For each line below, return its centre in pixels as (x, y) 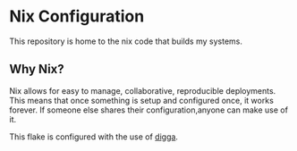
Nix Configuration (77, 17)
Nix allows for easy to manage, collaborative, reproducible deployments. (143, 90)
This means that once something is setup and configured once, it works (142, 100)
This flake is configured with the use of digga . (94, 137)
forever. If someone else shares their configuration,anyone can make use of (149, 110)
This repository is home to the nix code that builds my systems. (126, 41)
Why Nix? (37, 69)
